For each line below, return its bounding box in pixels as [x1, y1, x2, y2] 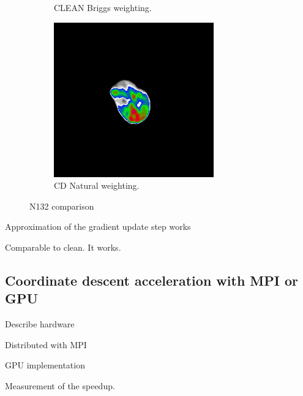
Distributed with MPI [5, 338, 87, 351]
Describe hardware [5, 318, 75, 330]
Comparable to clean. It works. [5, 240, 121, 253]
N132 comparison [29, 199, 94, 212]
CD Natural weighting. [54, 179, 140, 192]
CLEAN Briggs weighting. [54, 1, 152, 13]
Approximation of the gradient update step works [5, 220, 191, 233]
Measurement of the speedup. [5, 379, 115, 392]
